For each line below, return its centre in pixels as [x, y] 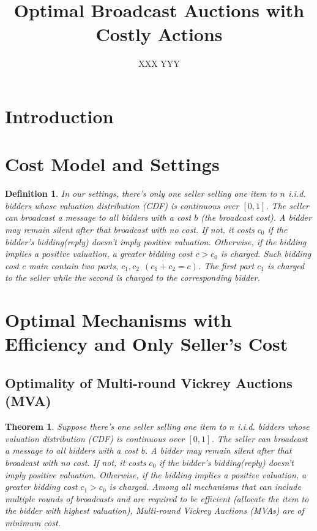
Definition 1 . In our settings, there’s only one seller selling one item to [141, 193]
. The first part [226, 265]
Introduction [59, 116]
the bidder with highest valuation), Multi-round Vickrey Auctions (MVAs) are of [155, 510]
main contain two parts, [74, 265]
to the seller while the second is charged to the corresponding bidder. [132, 277]
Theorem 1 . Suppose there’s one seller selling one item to [116, 426]
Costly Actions [159, 34]
